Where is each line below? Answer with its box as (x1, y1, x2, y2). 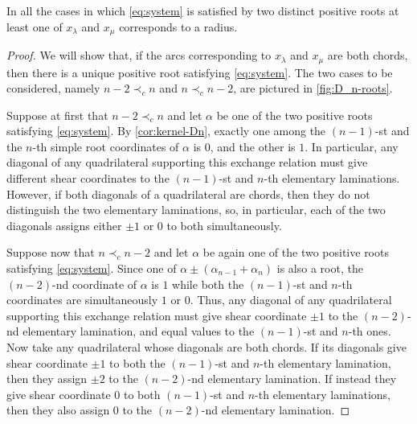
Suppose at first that (6, 106, 108, 123)
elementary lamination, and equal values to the (22, 323, 255, 340)
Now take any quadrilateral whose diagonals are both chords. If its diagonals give (6, 339, 407, 355)
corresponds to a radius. (119, 18, 238, 35)
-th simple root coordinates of (32, 138, 179, 154)
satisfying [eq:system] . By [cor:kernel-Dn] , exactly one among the (6, 122, 326, 139)
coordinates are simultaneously (6, 291, 158, 308)
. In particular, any (305, 138, 399, 154)
